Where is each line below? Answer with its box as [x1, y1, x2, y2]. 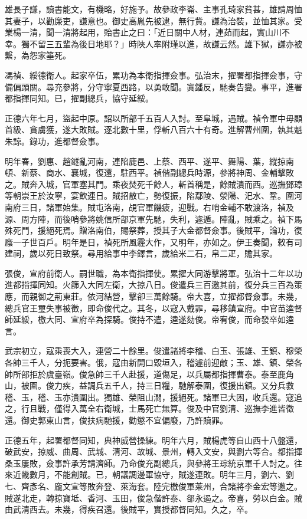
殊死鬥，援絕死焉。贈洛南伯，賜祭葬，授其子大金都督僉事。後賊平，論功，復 [5, 224, 302, 236]
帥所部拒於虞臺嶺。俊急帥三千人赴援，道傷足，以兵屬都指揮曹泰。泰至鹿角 [5, 367, 294, 380]
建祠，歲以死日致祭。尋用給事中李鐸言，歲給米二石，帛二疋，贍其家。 [5, 247, 277, 259]
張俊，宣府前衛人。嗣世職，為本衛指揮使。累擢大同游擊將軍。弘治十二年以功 [5, 267, 302, 279]
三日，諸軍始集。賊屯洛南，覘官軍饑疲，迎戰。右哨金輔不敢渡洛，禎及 [21, 201, 294, 213]
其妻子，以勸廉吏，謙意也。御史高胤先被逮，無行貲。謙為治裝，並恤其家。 [5, 14, 294, 27]
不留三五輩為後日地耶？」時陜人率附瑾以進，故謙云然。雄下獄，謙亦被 [29, 37, 302, 50]
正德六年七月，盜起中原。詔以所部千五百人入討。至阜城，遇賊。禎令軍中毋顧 [5, 111, 302, 124]
